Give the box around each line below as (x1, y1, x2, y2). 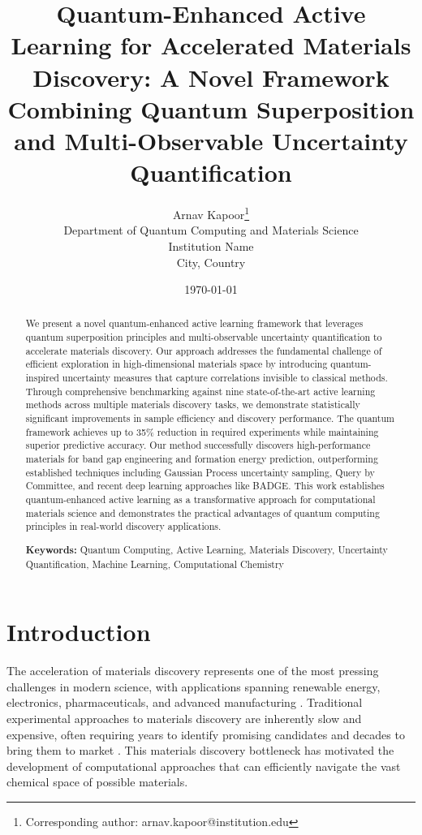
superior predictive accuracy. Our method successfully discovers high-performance (25, 438, 371, 452)
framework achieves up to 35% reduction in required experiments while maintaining (25, 424, 379, 438)
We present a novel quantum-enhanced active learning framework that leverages (25, 316, 364, 330)
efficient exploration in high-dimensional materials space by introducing (25, 357, 328, 371)
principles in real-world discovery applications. (25, 519, 222, 533)
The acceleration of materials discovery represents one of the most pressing (6, 662, 379, 679)
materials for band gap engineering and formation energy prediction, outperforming (25, 452, 378, 466)
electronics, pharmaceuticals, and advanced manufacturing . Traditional (6, 694, 363, 711)
